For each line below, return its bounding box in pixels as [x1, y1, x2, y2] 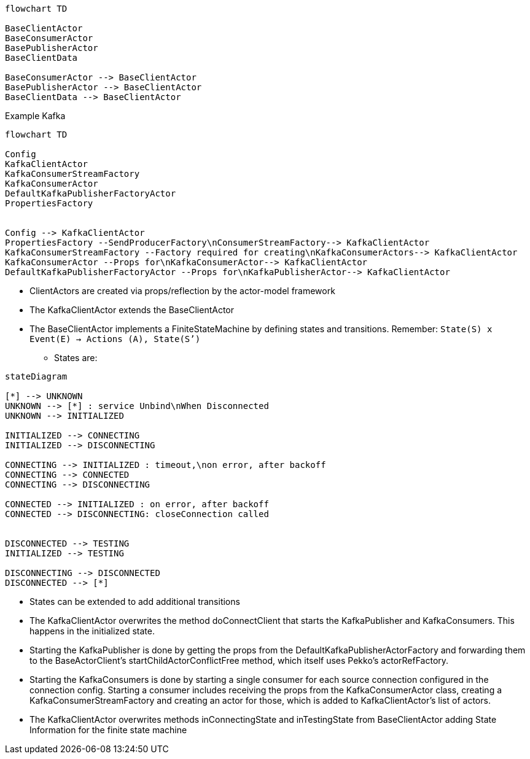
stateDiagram [5, 372, 68, 381]
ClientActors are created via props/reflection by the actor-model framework [29, 286, 335, 296]
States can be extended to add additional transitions [29, 596, 240, 607]
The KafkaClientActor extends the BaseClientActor [29, 305, 234, 315]
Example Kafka [5, 111, 66, 121]
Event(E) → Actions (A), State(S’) [29, 334, 201, 344]
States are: [54, 352, 98, 363]
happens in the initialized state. [29, 626, 155, 636]
